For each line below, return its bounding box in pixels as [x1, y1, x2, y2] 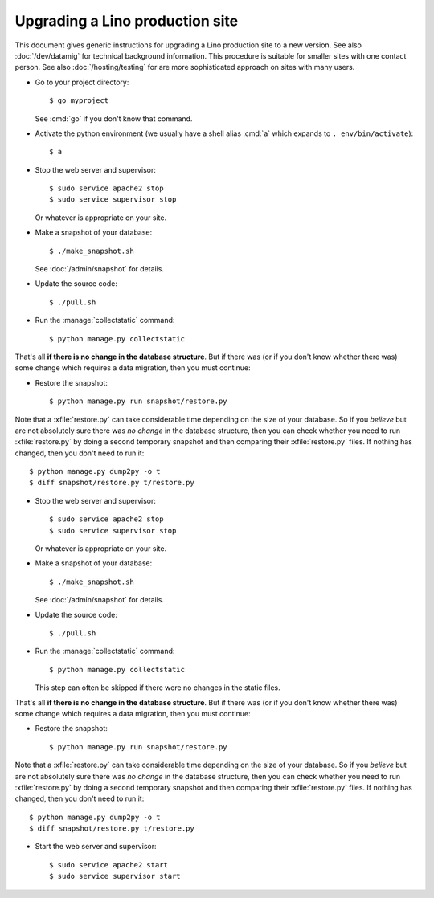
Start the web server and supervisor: [35, 842, 157, 851]
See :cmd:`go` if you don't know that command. [35, 113, 193, 124]
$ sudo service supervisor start [49, 871, 181, 881]
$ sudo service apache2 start [49, 860, 169, 869]
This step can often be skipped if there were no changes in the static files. [35, 683, 280, 692]
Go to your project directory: [35, 77, 129, 87]
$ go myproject [49, 96, 109, 105]
